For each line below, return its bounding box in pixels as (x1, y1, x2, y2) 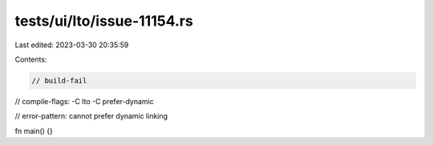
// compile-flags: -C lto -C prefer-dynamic (14, 96, 154, 106)
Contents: (14, 54, 47, 64)
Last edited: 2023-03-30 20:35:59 (14, 40, 129, 50)
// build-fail (31, 76, 87, 85)
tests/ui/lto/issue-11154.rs (14, 12, 194, 30)
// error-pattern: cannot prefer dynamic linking (14, 111, 168, 121)
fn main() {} (14, 126, 54, 135)
